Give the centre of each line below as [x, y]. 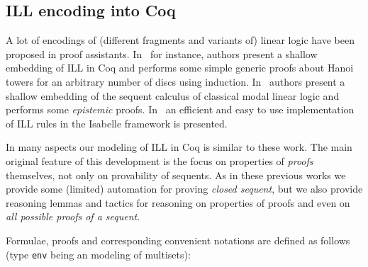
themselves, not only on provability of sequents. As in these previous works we [176, 175]
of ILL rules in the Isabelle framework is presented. [117, 123]
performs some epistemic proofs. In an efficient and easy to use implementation [180, 109]
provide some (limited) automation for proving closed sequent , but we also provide [184, 189]
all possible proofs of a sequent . [73, 216]
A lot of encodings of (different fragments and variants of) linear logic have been [180, 40]
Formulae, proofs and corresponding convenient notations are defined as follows [178, 240]
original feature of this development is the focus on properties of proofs [160, 160]
